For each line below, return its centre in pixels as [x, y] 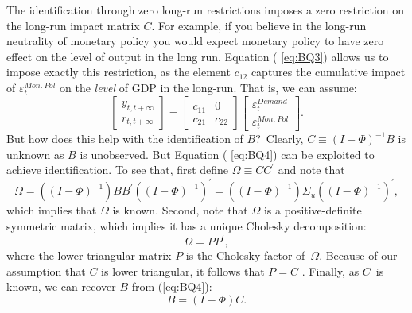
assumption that [46, 270]
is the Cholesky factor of [245, 255]
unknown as [35, 154]
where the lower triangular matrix [89, 255]
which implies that [52, 210]
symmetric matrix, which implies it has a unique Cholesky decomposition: [187, 225]
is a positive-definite [313, 210]
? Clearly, [280, 139]
